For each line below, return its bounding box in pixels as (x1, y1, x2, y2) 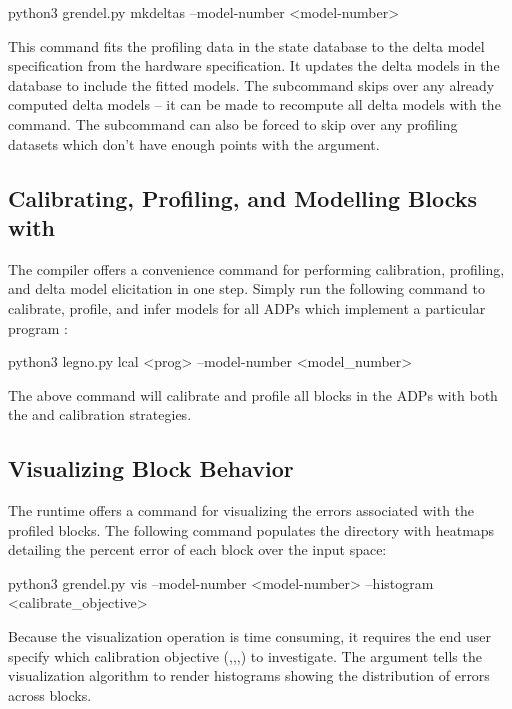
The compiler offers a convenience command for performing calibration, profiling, (8, 258, 505, 279)
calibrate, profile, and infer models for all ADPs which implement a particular (8, 297, 486, 318)
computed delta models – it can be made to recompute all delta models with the (8, 94, 501, 115)
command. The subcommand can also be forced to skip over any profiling (8, 113, 458, 134)
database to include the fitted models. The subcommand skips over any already (8, 74, 495, 95)
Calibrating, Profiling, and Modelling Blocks (8, 182, 477, 213)
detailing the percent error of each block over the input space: (8, 539, 387, 560)
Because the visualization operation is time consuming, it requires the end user (8, 626, 492, 647)
